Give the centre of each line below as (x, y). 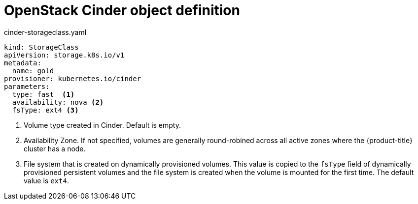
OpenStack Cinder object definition (122, 10)
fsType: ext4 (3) (45, 110)
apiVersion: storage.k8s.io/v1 (64, 55)
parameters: (27, 86)
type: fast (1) (43, 94)
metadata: (23, 63)
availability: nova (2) (58, 102)
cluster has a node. (55, 148)
